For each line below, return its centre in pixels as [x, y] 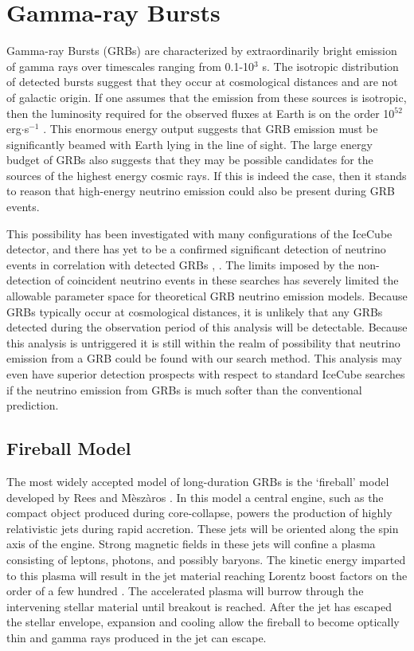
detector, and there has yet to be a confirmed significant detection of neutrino [196, 249]
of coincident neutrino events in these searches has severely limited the [227, 280]
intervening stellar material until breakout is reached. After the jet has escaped [199, 606]
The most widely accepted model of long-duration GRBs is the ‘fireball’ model [198, 481]
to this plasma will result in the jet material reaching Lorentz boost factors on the [207, 575]
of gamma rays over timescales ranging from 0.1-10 [131, 66]
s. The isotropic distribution [330, 66]
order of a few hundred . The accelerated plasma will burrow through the [185, 591]
